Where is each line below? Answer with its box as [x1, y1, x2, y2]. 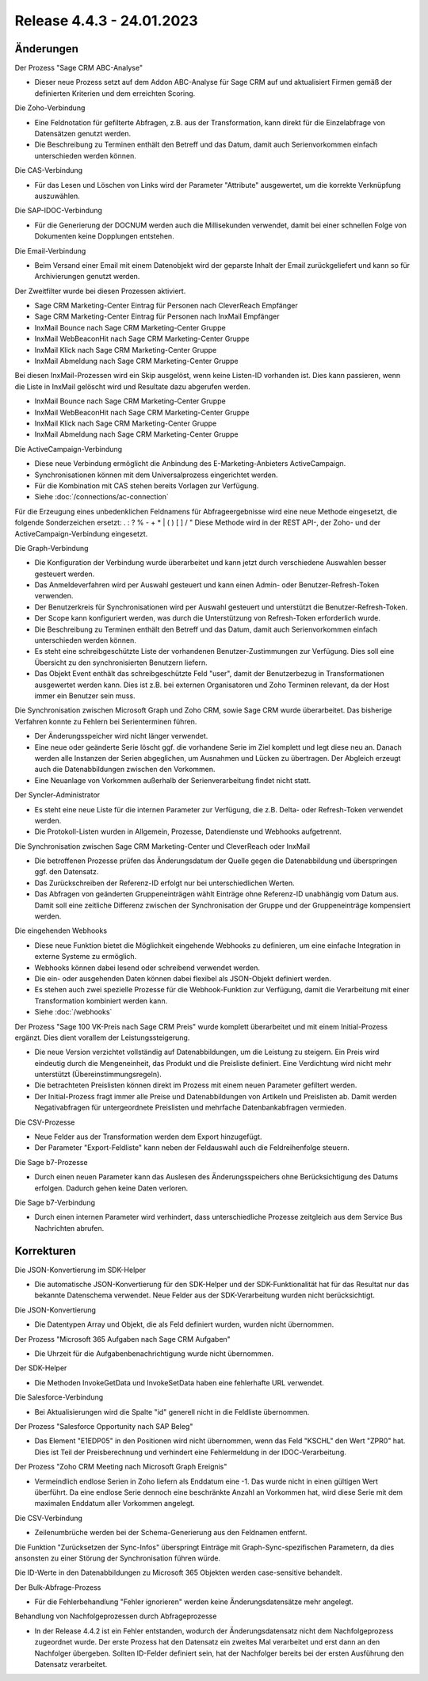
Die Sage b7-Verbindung [14, 1198, 95, 1207]
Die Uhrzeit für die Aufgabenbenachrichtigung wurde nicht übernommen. [34, 1349, 273, 1358]
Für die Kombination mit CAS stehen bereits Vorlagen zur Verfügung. [34, 480, 259, 491]
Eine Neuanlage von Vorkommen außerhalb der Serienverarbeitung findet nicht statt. [34, 775, 311, 785]
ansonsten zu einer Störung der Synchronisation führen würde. [14, 1553, 221, 1563]
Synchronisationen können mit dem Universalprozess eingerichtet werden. [34, 470, 278, 479]
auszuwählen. [34, 191, 80, 201]
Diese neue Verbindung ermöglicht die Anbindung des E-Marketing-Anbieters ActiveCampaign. [34, 459, 346, 468]
